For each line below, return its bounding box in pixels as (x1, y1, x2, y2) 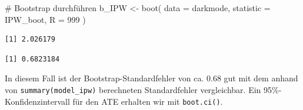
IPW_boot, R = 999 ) (5, 13, 86, 25)
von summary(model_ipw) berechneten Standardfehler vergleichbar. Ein (5, 83, 261, 95)
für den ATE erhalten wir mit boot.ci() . (72, 95, 223, 107)
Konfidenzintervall (5, 95, 70, 107)
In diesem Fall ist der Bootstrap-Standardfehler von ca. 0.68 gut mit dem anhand (5, 72, 298, 84)
